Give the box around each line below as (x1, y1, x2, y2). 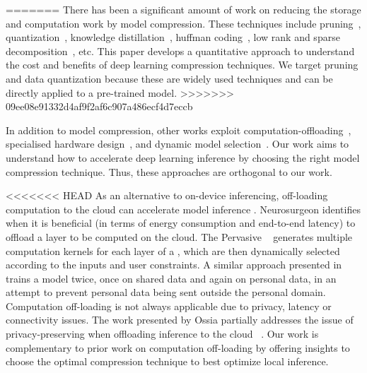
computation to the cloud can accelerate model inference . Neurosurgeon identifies (6, 201, 361, 216)
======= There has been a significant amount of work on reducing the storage (6, 2, 361, 16)
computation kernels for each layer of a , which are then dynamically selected (6, 243, 340, 258)
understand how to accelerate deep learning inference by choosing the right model (6, 150, 360, 165)
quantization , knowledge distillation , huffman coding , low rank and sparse (6, 30, 340, 45)
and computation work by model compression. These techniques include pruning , (6, 16, 361, 30)
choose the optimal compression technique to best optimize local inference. (6, 354, 329, 369)
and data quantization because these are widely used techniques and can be (6, 71, 333, 85)
